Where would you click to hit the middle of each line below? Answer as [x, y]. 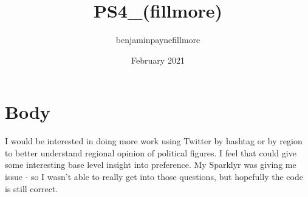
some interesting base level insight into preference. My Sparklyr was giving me [151, 165]
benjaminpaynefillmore [158, 40]
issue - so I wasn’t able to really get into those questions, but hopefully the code [154, 177]
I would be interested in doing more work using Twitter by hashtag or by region [154, 141]
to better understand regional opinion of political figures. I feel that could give [151, 152]
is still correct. [32, 188]
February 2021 [158, 60]
